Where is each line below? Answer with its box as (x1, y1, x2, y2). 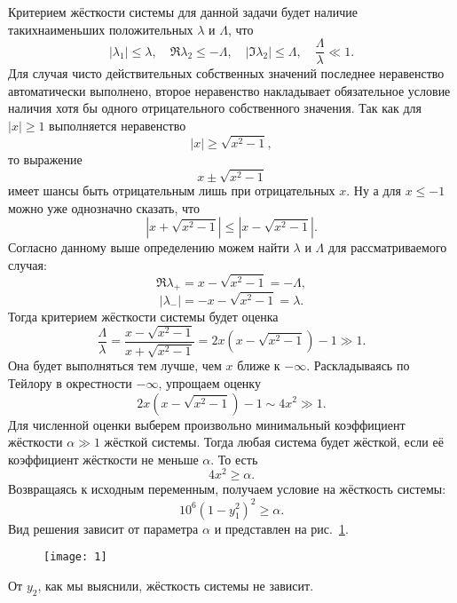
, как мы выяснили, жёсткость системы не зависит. (37, 575, 314, 594)
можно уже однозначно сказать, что (8, 198, 201, 217)
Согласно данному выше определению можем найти (8, 238, 289, 257)
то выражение (8, 149, 83, 168)
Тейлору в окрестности (8, 373, 132, 392)
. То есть (210, 449, 258, 468)
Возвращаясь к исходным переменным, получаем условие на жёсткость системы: (8, 480, 446, 498)
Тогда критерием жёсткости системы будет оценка (8, 306, 279, 325)
